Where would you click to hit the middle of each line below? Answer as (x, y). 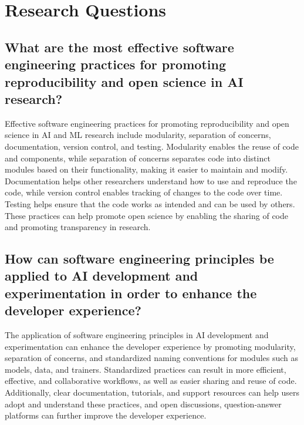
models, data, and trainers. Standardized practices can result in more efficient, (146, 369)
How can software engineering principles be (139, 259)
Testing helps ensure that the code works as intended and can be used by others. (150, 203)
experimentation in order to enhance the (131, 293)
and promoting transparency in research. (78, 227)
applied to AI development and (102, 276)
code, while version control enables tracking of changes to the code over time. (144, 192)
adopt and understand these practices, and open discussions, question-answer (143, 404)
